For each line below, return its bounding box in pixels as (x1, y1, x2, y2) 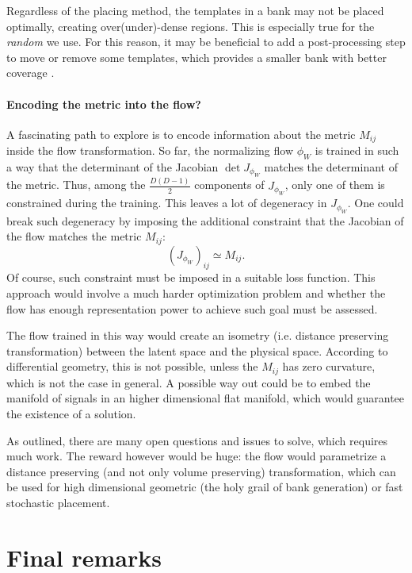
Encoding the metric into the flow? (6, 95, 201, 112)
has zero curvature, (282, 358, 376, 375)
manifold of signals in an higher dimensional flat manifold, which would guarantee (6, 390, 405, 406)
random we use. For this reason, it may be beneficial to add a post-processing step (6, 33, 406, 50)
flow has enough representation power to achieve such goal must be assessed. (6, 300, 378, 317)
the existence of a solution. (6, 406, 136, 421)
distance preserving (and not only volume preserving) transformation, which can (6, 463, 396, 479)
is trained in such (315, 142, 399, 159)
